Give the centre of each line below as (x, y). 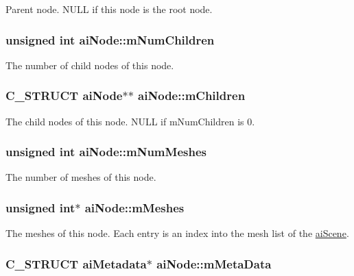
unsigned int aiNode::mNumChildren (110, 39)
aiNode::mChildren (192, 96)
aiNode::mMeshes (134, 207)
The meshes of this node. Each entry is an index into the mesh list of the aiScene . (177, 233)
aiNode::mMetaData (214, 263)
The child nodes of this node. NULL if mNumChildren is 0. (130, 121)
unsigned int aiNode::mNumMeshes (106, 152)
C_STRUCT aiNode (64, 96)
